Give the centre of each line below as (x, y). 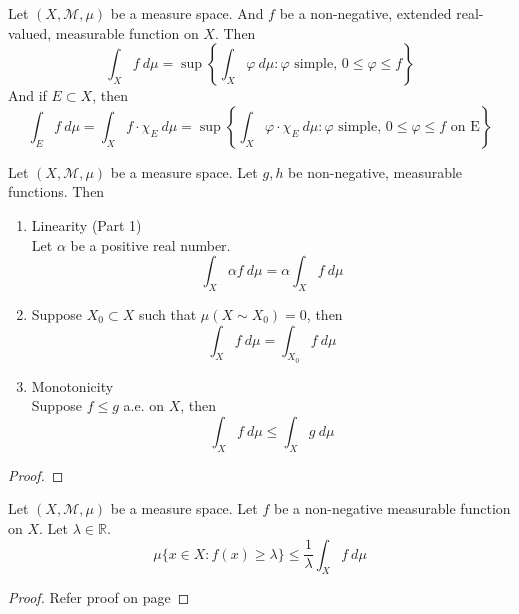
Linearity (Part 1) (86, 224)
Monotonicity (72, 385)
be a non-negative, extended (365, 13)
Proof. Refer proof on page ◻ (99, 597)
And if (27, 95)
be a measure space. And (187, 13)
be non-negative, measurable (375, 171)
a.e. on (144, 405)
